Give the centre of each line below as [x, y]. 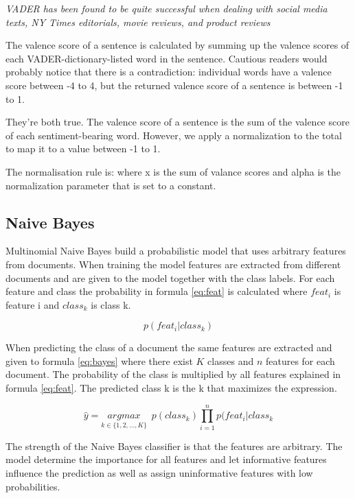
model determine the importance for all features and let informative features [166, 459]
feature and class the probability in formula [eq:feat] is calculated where [157, 291]
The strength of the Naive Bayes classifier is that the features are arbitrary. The [174, 446]
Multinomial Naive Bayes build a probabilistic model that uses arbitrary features [176, 251]
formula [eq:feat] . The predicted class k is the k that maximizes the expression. [171, 388]
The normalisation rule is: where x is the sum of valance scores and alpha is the [173, 171]
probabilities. [33, 486]
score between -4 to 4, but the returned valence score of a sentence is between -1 [174, 85]
